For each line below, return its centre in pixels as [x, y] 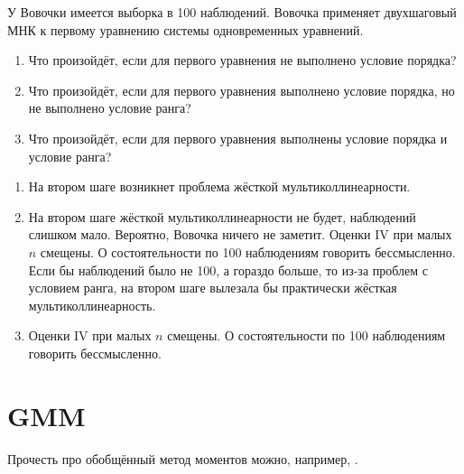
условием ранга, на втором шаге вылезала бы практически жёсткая [213, 288]
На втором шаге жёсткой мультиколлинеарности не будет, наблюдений [222, 216]
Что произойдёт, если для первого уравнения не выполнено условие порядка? [242, 60]
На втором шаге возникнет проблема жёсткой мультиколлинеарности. [219, 186]
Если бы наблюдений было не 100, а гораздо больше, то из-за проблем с [228, 270]
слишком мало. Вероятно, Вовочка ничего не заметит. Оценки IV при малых [240, 234]
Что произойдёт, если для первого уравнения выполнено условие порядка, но [241, 90]
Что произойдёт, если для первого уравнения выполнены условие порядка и [238, 138]
